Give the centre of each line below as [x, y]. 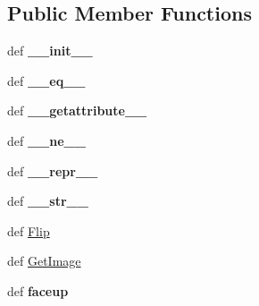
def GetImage [44, 261]
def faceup [38, 290]
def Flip [29, 230]
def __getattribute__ [77, 110]
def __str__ [48, 201]
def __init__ [50, 51]
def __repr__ [53, 170]
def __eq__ [46, 80]
